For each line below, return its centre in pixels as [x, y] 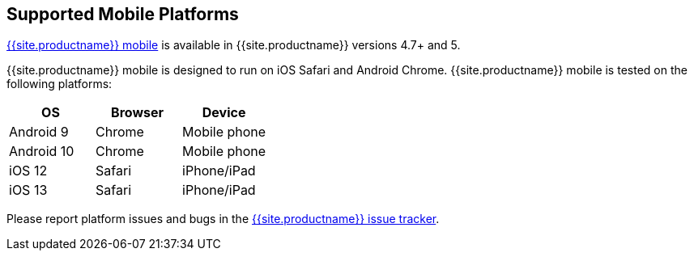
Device [224, 113]
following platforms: [60, 84]
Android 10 [42, 152]
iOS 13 [28, 190]
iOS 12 [28, 171]
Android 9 [39, 132]
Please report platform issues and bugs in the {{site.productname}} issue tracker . [223, 219]
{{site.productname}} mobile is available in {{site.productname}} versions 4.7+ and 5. [234, 45]
